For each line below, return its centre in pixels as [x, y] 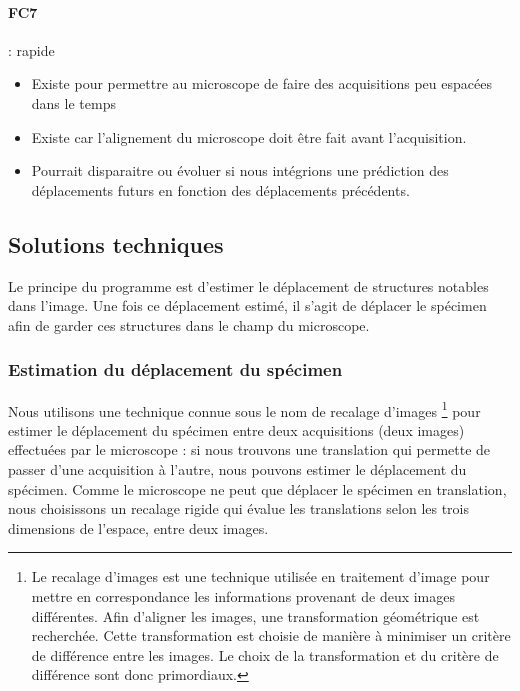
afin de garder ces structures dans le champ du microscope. [189, 324]
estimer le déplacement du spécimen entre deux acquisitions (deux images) [236, 429]
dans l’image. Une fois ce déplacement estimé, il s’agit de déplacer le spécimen [247, 305]
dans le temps [73, 102]
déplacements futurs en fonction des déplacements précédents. [220, 189]
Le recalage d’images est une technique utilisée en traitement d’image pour [260, 576]
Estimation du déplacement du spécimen [175, 369]
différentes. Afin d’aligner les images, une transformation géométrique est [255, 615]
